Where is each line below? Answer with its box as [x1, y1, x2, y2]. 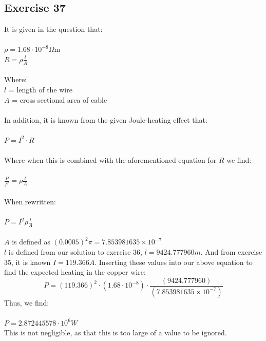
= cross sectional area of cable [12, 94, 107, 105]
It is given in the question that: [4, 24, 103, 34]
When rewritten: [4, 196, 56, 206]
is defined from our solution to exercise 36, [8, 247, 142, 257]
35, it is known [4, 256, 51, 267]
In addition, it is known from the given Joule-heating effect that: [4, 114, 207, 125]
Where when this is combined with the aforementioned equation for [4, 155, 217, 165]
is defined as [12, 236, 50, 247]
